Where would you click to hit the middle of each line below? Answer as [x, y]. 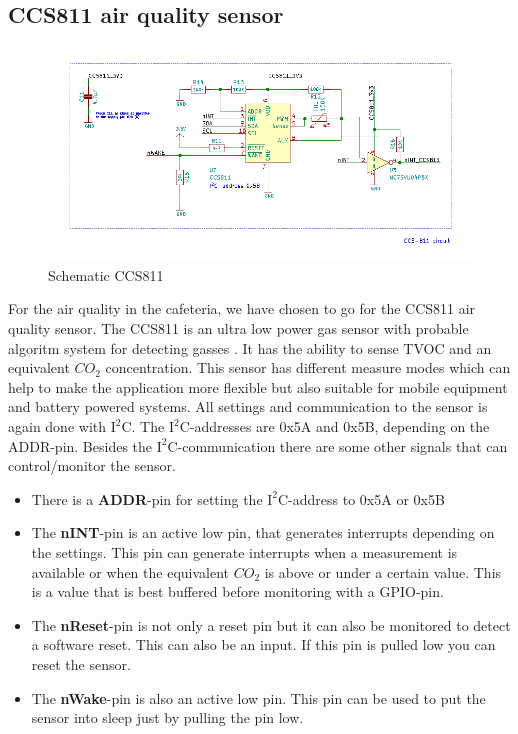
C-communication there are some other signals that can [337, 445]
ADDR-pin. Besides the [80, 445]
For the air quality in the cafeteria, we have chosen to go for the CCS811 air [242, 308]
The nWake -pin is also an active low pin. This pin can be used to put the [258, 697]
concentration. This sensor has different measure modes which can [308, 367]
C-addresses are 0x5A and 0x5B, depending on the [334, 426]
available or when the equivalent [130, 571]
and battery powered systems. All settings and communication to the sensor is [248, 406]
